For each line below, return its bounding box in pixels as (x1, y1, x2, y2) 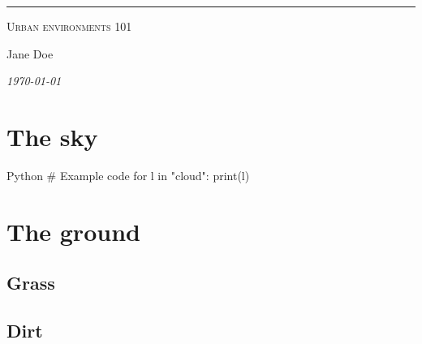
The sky (6, 119, 98, 153)
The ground (6, 214, 140, 247)
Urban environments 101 (6, 18, 132, 34)
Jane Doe (6, 45, 54, 62)
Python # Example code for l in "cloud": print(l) (6, 166, 250, 183)
